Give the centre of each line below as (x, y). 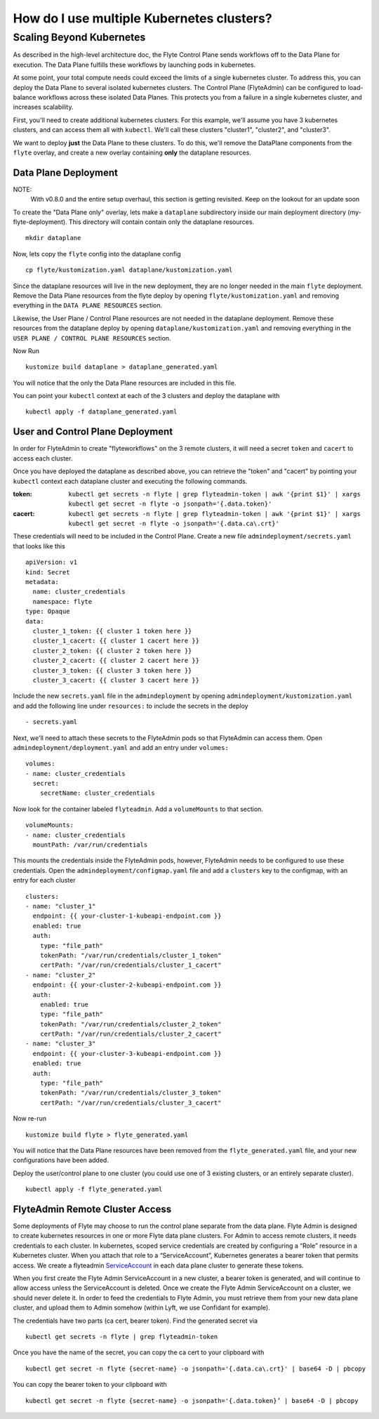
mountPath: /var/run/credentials (90, 845)
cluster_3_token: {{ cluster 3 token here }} (112, 670)
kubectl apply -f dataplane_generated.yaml (101, 412)
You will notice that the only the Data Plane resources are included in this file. (125, 383)
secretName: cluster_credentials (98, 793)
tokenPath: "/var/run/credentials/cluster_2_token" (131, 1024)
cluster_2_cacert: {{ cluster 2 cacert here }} (116, 661)
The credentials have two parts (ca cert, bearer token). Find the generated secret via (135, 1321)
